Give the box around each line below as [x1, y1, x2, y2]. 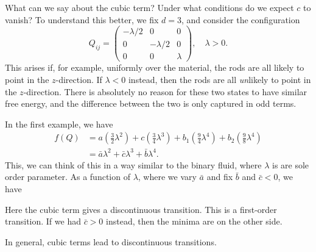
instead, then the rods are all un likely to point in [128, 73, 311, 85]
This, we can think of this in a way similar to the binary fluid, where [5, 158, 262, 171]
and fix [206, 170, 233, 183]
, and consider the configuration [181, 13, 300, 26]
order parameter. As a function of [5, 170, 130, 183]
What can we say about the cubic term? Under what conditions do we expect [5, 1, 294, 13]
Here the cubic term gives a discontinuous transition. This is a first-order [5, 203, 277, 215]
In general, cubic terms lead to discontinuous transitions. [5, 235, 217, 248]
